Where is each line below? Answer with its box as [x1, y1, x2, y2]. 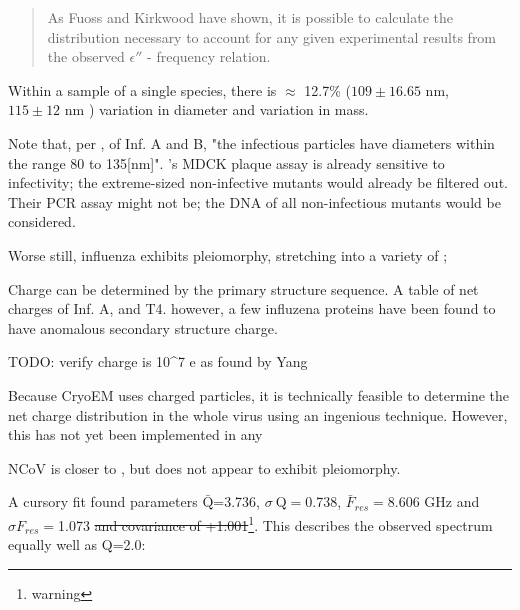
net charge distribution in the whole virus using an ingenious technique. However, [8, 404, 508, 425]
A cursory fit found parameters [8, 491, 198, 512]
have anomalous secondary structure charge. [8, 317, 278, 338]
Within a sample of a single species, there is [8, 79, 277, 100]
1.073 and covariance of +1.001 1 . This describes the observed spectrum [58, 511, 493, 535]
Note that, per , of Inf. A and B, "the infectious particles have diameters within [8, 132, 495, 153]
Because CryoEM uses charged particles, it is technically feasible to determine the [8, 384, 510, 405]
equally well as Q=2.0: [8, 534, 146, 555]
